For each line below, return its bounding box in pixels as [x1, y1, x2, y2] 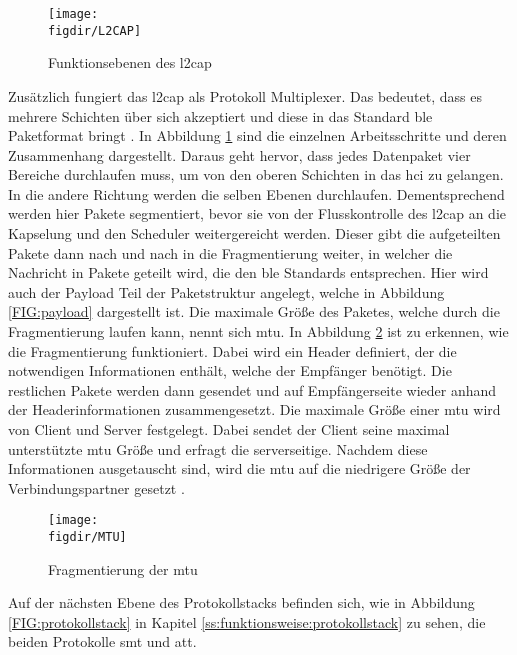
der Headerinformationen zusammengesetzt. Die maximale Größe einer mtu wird [8, 399, 501, 420]
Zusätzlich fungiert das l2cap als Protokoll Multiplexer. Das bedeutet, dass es [8, 85, 482, 106]
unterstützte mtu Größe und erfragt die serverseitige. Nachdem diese [8, 438, 428, 459]
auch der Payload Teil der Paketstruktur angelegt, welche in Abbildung [8, 281, 445, 302]
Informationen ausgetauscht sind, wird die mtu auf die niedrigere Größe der [8, 458, 471, 479]
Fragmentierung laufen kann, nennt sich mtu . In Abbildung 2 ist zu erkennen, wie [8, 321, 509, 342]
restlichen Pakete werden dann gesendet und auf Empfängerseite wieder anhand [8, 379, 497, 400]
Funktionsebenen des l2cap [48, 52, 212, 73]
